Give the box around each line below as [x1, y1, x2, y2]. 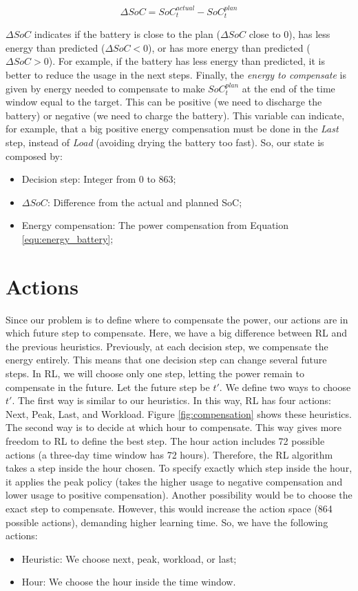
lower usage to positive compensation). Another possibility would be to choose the [6, 488, 352, 502]
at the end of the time [242, 81, 335, 95]
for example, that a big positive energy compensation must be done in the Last [6, 121, 339, 136]
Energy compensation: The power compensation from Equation [21, 218, 289, 232]
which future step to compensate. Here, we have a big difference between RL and [6, 325, 348, 340]
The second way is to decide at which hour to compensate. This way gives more [6, 420, 342, 434]
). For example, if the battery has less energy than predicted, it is [48, 54, 325, 68]
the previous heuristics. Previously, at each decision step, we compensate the [6, 339, 328, 353]
